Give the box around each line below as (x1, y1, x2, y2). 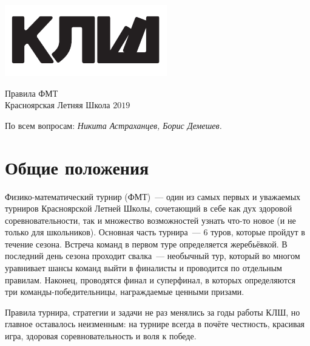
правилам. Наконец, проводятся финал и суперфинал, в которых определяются (5, 273, 295, 286)
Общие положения (5, 154, 149, 179)
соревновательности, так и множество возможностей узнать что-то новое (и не (5, 213, 296, 226)
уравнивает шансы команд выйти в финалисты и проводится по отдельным (5, 261, 282, 274)
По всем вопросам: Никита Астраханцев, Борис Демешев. (5, 119, 222, 131)
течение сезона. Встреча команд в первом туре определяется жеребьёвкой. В (5, 237, 288, 250)
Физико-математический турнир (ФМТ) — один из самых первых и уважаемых (5, 190, 301, 202)
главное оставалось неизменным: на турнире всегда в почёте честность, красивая (5, 317, 305, 330)
